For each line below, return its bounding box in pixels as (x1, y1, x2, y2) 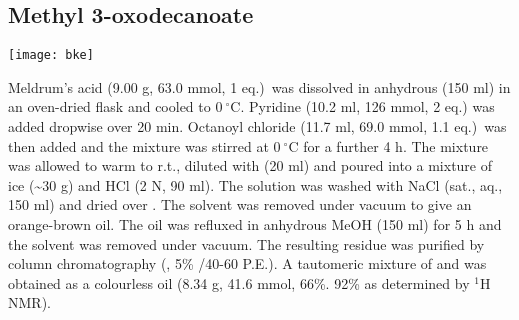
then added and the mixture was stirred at (8, 135, 269, 156)
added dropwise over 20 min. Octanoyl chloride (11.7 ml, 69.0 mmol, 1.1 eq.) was (8, 116, 507, 137)
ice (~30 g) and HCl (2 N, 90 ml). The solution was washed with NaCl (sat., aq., (8, 174, 503, 195)
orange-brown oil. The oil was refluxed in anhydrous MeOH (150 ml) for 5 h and (8, 214, 502, 235)
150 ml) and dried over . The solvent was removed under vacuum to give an (8, 194, 472, 215)
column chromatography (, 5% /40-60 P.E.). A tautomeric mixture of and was (8, 253, 487, 274)
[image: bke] (8, 48, 94, 63)
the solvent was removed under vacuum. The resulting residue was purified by (8, 233, 485, 254)
